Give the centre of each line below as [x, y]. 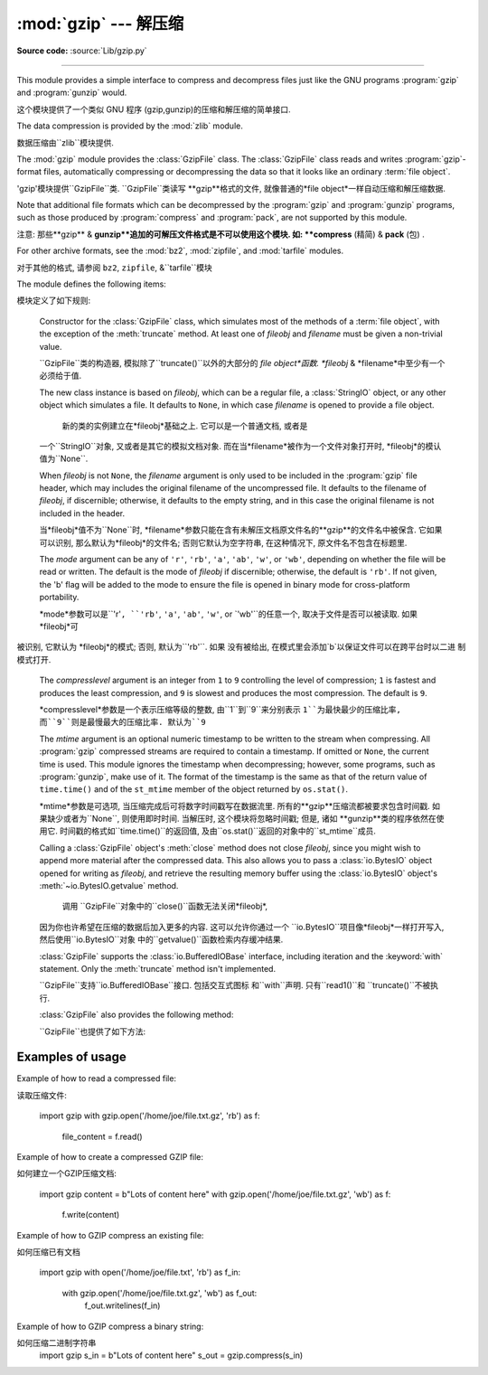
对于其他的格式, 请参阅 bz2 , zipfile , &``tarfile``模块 [114, 268]
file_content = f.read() [103, 1136]
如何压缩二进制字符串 [56, 1342]
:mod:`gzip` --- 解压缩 [100, 24]
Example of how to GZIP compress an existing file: [110, 1235]
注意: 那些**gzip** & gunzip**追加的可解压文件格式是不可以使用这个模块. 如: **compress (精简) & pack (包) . [221, 234]
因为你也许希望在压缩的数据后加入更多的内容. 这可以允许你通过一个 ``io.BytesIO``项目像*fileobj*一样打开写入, [242, 927]
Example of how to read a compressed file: [96, 1078]
